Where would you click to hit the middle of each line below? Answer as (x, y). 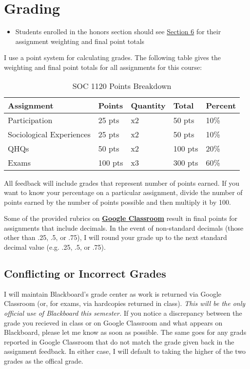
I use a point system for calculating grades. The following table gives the (112, 57)
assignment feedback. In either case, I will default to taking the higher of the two (125, 351)
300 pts (186, 162)
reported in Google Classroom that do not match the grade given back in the (119, 341)
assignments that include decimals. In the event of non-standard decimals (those (124, 228)
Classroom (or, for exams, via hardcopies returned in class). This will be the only (125, 303)
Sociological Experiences (49, 134)
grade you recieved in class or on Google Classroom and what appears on (113, 322)
